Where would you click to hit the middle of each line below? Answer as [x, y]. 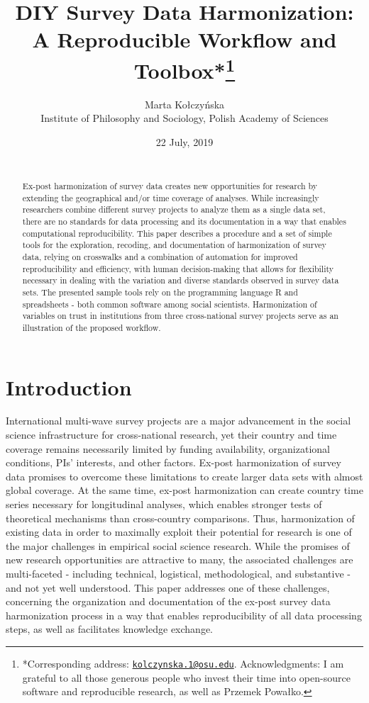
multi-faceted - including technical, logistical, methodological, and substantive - [178, 573]
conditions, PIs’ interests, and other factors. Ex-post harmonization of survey [174, 462]
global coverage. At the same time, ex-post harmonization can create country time [184, 490]
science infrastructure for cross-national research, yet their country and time [171, 435]
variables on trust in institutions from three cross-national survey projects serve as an [180, 316]
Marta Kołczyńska [184, 104]
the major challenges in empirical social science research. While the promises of [178, 545]
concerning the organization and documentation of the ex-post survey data [168, 601]
